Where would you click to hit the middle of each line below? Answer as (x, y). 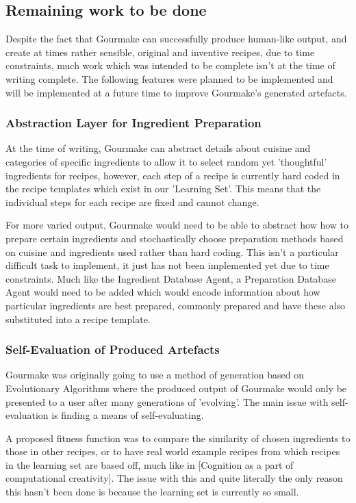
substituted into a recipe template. (78, 319)
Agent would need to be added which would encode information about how (163, 292)
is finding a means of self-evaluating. (128, 415)
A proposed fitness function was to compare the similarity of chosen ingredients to (178, 438)
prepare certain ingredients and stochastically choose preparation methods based (175, 238)
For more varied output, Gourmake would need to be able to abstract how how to (177, 225)
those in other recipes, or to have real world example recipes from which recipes (173, 451)
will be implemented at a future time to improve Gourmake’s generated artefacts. (176, 92)
